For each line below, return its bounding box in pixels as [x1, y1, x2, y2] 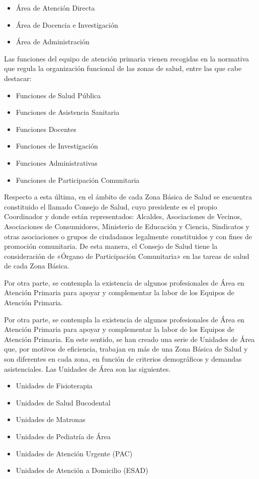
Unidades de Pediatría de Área [16, 431, 111, 441]
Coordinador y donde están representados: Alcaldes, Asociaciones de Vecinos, [4, 211, 242, 222]
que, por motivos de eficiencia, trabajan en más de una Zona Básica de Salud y [4, 344, 248, 354]
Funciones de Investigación [16, 141, 98, 151]
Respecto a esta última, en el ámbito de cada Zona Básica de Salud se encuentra [4, 191, 252, 202]
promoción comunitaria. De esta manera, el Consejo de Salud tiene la [4, 241, 218, 251]
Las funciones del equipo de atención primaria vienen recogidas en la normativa [4, 53, 249, 63]
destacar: [4, 73, 32, 83]
